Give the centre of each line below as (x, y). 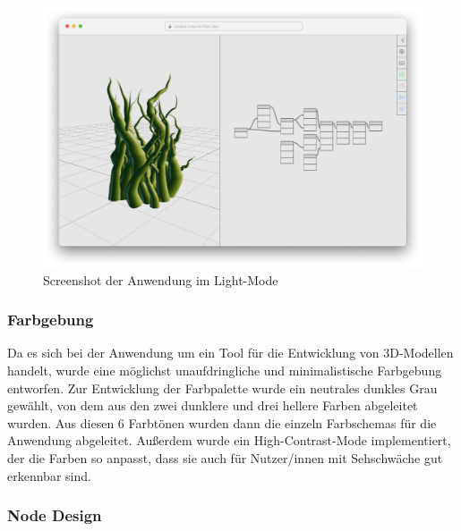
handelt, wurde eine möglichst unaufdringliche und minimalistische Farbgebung (225, 371)
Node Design (55, 515)
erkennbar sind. (49, 475)
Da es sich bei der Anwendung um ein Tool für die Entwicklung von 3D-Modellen (230, 353)
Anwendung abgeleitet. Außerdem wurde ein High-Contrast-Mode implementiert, (229, 440)
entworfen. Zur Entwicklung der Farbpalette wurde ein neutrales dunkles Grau (222, 388)
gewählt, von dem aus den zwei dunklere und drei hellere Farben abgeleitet (213, 405)
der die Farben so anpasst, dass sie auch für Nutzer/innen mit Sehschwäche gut (225, 458)
